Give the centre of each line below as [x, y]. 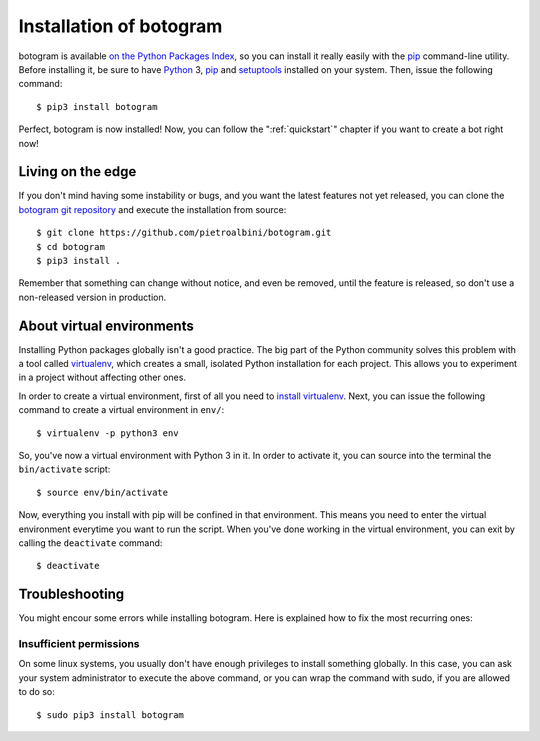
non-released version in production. [92, 297]
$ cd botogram [70, 246]
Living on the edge [77, 171]
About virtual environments [106, 325]
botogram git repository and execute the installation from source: [152, 209]
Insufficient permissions [79, 644]
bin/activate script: [64, 469]
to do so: [36, 692]
